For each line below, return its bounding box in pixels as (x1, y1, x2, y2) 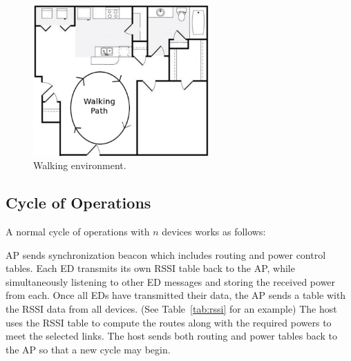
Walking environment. (33, 158, 126, 173)
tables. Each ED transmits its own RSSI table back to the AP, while (6, 261, 295, 275)
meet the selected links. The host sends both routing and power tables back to (6, 329, 338, 343)
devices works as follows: (162, 224, 266, 238)
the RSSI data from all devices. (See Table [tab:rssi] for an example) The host (6, 301, 337, 315)
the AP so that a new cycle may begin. (6, 342, 171, 356)
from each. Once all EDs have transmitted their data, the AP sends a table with (6, 288, 346, 302)
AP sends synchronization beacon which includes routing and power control (6, 247, 326, 262)
